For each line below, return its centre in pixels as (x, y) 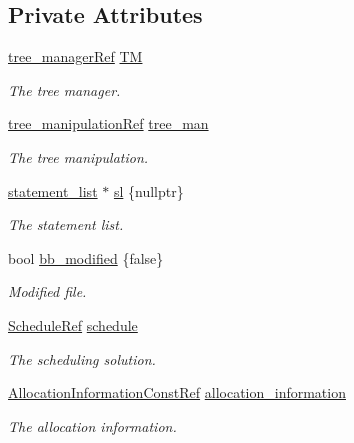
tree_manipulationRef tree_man (108, 123)
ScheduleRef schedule (73, 324)
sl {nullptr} (148, 190)
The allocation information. (92, 425)
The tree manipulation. (78, 156)
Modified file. (47, 291)
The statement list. (66, 224)
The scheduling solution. (82, 358)
